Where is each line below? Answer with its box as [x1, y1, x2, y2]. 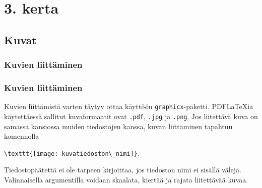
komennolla [4, 131, 39, 141]
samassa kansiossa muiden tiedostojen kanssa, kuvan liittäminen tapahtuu [4, 121, 233, 131]
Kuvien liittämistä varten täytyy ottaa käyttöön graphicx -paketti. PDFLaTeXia [4, 101, 253, 112]
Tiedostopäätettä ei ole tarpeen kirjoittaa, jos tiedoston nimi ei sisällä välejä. [4, 164, 242, 175]
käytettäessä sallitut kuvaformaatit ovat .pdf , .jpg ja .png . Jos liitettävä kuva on [4, 111, 258, 121]
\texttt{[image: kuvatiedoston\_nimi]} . [4, 147, 140, 158]
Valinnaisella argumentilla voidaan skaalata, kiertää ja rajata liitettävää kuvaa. [4, 174, 248, 184]
